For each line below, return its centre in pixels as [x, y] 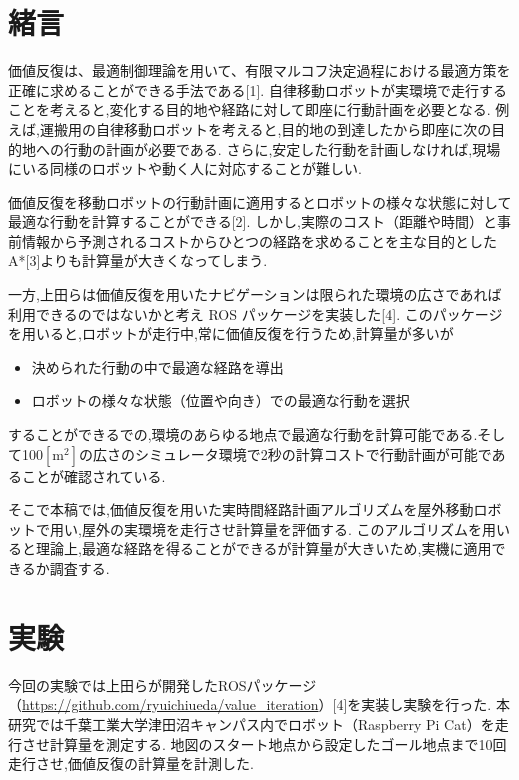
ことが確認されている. [93, 475]
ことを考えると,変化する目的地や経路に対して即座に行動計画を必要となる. [249, 109]
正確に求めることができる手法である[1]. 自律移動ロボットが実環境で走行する [257, 89]
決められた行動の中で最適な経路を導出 [157, 366]
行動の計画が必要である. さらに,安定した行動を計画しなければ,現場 [282, 148]
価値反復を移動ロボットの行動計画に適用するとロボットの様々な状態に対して [260, 201]
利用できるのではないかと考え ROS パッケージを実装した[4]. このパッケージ [255, 313]
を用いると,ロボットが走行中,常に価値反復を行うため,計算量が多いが [231, 333]
